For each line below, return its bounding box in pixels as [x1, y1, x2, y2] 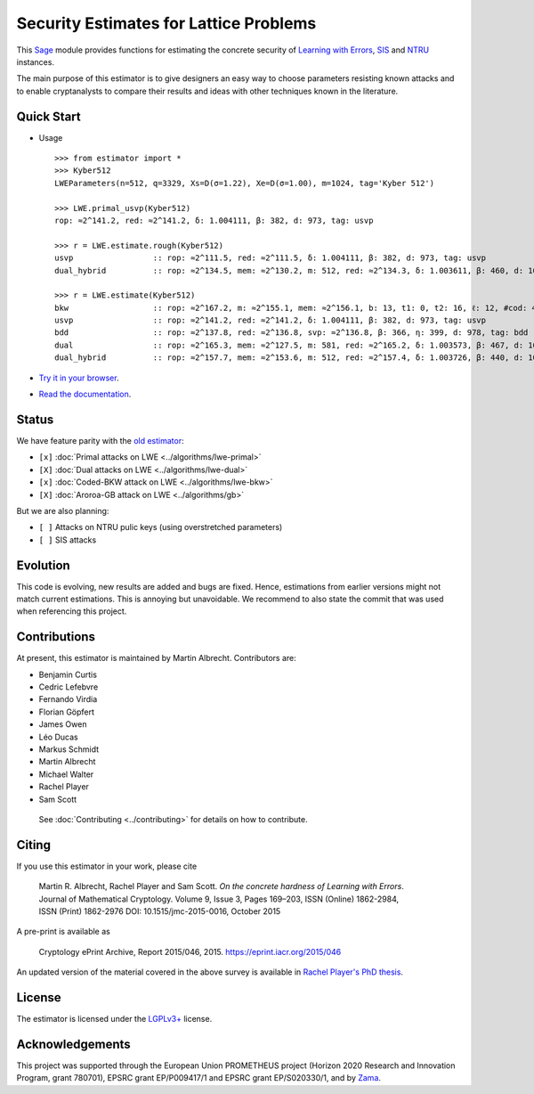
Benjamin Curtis [38, 669, 98, 680]
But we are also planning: [16, 505, 109, 516]
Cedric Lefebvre [38, 682, 99, 692]
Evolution [16, 558, 70, 573]
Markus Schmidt [38, 744, 100, 755]
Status [16, 412, 54, 427]
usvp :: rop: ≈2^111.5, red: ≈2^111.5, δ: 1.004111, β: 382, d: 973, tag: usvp [54, 253, 487, 263]
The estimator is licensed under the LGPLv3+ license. [16, 1014, 213, 1025]
